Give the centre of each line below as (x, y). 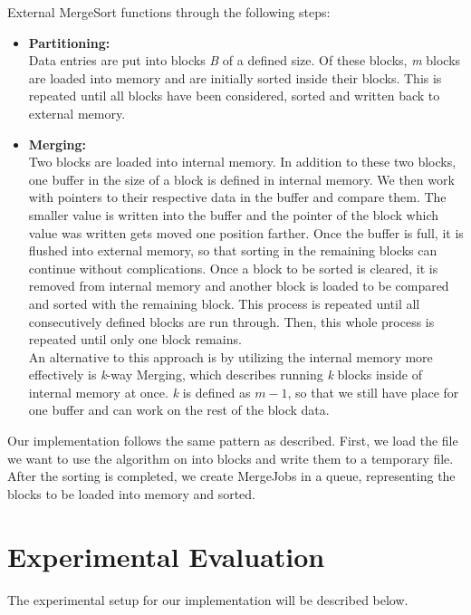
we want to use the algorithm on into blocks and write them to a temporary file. (231, 458)
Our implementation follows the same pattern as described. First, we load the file (233, 441)
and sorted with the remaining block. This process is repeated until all (224, 303)
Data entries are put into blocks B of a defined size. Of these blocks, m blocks (245, 60)
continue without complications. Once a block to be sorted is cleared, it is (233, 268)
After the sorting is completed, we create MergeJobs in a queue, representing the (231, 476)
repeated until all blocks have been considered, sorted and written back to (234, 96)
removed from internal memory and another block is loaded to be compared (239, 286)
